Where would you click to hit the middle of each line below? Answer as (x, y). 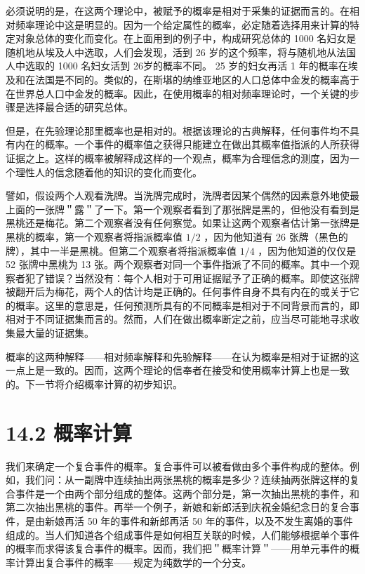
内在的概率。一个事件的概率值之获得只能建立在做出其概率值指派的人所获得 (187, 144)
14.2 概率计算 (69, 432)
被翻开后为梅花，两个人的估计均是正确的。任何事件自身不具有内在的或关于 (178, 292)
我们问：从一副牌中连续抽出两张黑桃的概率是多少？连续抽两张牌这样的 (187, 480)
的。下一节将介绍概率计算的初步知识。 (94, 383)
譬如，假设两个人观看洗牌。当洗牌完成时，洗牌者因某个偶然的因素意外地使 (178, 195)
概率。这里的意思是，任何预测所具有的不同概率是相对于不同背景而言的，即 (187, 305)
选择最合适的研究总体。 (79, 107)
